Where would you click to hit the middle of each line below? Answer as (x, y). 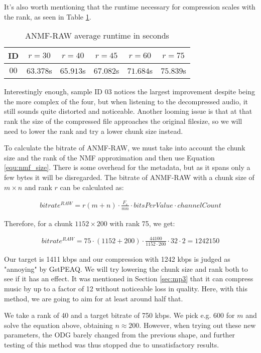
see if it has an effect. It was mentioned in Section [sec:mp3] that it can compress (129, 279)
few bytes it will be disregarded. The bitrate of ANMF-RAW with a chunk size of (129, 177)
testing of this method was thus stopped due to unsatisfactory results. (112, 344)
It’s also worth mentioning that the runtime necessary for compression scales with (130, 7)
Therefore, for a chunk (38, 223)
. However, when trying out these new (198, 325)
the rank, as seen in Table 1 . (48, 16)
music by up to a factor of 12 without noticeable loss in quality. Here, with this (126, 288)
